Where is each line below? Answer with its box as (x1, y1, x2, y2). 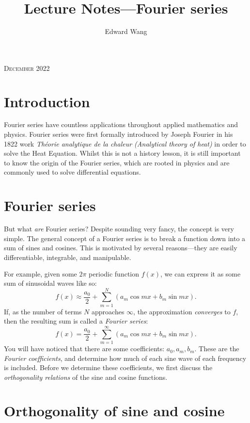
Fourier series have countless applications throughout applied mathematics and (4, 119, 238, 130)
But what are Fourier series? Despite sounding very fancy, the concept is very (4, 224, 234, 234)
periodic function (89, 268, 140, 278)
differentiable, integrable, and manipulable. (4, 252, 131, 262)
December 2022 (4, 63, 50, 73)
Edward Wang (105, 26, 147, 36)
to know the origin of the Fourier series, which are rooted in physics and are (4, 157, 230, 167)
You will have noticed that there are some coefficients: (4, 343, 165, 354)
